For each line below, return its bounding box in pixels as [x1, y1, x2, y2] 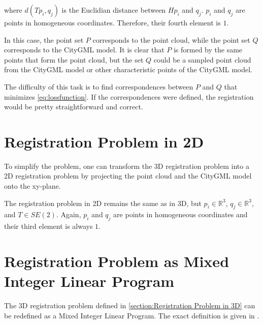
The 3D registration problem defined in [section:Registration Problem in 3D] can [4, 300, 255, 311]
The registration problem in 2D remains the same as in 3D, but [4, 197, 202, 208]
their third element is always [4, 221, 93, 231]
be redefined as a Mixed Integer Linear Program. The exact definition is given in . [4, 310, 259, 320]
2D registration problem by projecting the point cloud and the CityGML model [4, 170, 252, 181]
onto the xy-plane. [4, 181, 61, 191]
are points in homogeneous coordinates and [113, 209, 248, 220]
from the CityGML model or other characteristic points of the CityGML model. [4, 64, 252, 75]
